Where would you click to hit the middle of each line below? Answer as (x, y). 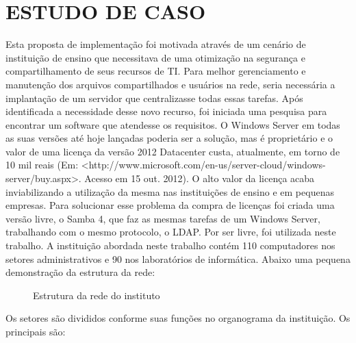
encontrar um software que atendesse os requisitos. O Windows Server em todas (173, 124)
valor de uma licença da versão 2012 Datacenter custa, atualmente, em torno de (173, 151)
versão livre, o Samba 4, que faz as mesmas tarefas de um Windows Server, (163, 218)
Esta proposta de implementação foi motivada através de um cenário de (156, 44)
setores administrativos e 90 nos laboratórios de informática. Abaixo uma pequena (178, 258)
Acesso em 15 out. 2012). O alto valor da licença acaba (200, 178)
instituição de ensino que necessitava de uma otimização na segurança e (155, 57)
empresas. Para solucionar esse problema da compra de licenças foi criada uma (170, 205)
